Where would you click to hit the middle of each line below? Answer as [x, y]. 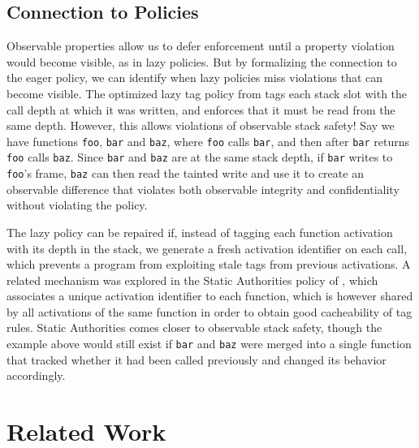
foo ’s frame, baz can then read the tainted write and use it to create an [185, 173]
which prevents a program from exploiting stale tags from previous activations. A [209, 264]
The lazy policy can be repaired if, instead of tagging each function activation [200, 232]
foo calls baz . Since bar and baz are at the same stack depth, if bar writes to [200, 157]
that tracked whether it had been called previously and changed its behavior [197, 359]
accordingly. [36, 375]
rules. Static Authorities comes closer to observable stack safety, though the [194, 327]
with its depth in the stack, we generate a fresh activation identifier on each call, [207, 248]
